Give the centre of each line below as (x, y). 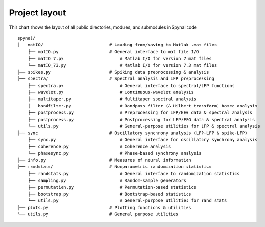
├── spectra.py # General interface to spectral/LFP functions (131, 85)
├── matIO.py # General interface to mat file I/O (113, 52)
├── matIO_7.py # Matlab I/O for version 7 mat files (119, 59)
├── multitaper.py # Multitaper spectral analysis (112, 99)
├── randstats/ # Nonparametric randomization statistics (115, 167)
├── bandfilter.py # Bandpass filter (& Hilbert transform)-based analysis (142, 106)
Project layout (38, 13)
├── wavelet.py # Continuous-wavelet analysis (110, 92)
